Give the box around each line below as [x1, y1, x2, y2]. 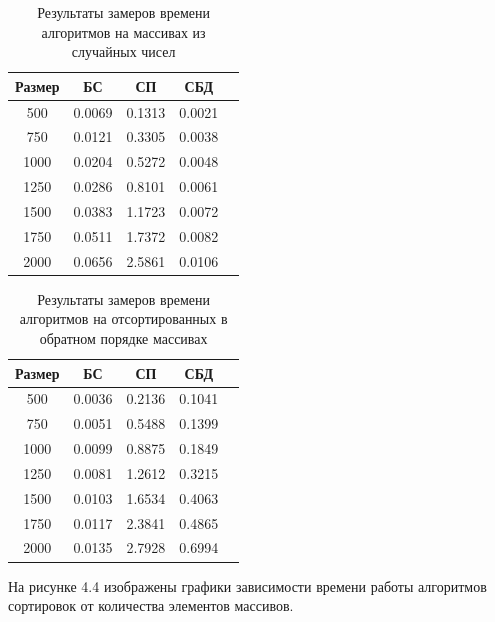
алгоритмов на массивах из [41, 21, 206, 42]
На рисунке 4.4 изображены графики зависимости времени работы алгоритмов [8, 575, 487, 596]
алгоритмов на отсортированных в [19, 308, 228, 329]
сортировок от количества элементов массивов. [8, 595, 294, 616]
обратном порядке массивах [39, 327, 208, 348]
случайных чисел [71, 41, 176, 62]
